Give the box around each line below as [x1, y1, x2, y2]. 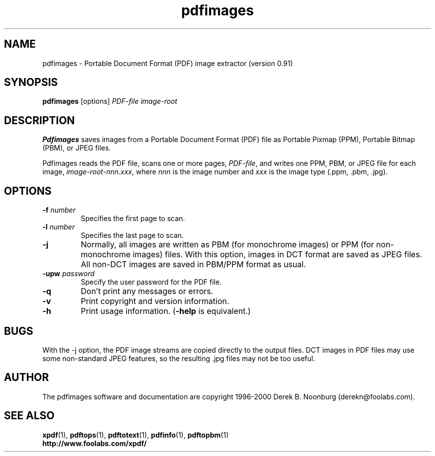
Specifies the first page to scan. [80, 214, 185, 223]
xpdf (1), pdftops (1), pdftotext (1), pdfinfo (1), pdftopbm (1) [42, 430, 229, 439]
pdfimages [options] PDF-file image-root [42, 97, 177, 106]
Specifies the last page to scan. [80, 231, 184, 240]
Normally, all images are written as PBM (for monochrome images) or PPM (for [80, 239, 374, 250]
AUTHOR [4, 371, 49, 384]
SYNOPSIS [4, 76, 58, 89]
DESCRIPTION [4, 114, 75, 127]
